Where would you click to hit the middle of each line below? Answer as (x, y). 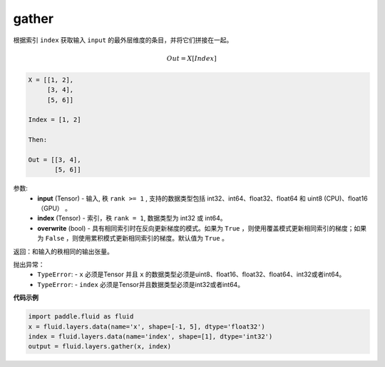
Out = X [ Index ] (191, 58)
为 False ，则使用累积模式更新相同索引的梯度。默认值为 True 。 (133, 238)
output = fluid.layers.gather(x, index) (99, 347)
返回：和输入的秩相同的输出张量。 (63, 251)
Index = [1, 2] (55, 120)
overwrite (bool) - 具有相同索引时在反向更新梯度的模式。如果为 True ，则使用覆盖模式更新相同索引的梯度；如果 (202, 228)
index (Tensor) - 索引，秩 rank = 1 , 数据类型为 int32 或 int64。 (132, 218)
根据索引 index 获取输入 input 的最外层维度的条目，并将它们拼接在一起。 (123, 40)
